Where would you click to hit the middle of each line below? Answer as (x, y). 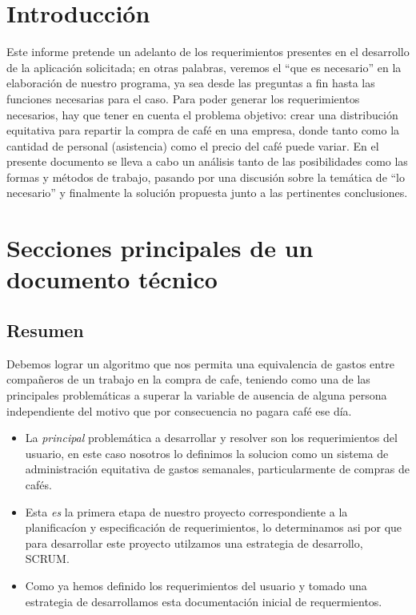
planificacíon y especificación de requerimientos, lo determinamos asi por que (214, 527)
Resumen (45, 330)
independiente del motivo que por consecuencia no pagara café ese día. (179, 410)
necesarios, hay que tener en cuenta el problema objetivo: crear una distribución (202, 114)
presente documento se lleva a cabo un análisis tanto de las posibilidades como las (207, 161)
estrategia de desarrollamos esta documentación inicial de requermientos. (204, 601)
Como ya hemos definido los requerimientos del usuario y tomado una (196, 585)
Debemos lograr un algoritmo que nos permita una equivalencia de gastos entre (200, 363)
